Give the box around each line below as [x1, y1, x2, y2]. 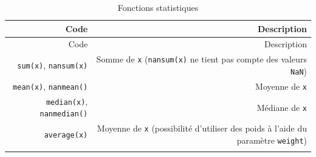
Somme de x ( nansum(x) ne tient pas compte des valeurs [96, 53, 307, 65]
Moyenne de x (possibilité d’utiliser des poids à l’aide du [97, 122, 307, 135]
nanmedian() [39, 110, 88, 119]
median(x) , [46, 95, 88, 107]
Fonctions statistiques [117, 1, 199, 13]
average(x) [44, 131, 88, 140]
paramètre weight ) [236, 133, 307, 146]
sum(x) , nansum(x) [17, 59, 88, 72]
